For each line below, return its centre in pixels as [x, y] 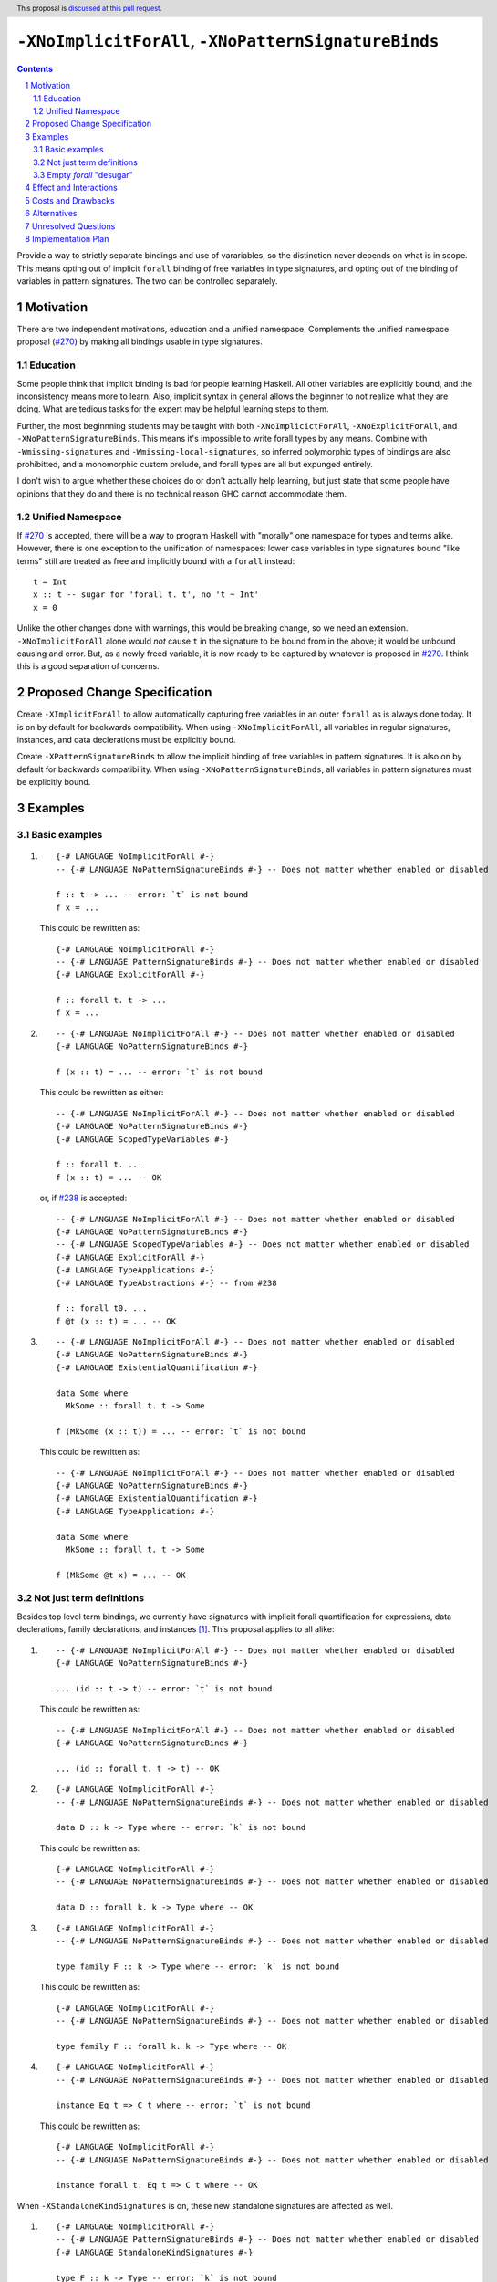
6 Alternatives [51, 214]
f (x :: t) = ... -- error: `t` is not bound [160, 1072]
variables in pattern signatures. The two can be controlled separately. [147, 281]
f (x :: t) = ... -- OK [109, 1177]
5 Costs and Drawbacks [70, 200]
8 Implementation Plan [67, 238]
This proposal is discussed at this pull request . [90, 8]
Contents [35, 68]
